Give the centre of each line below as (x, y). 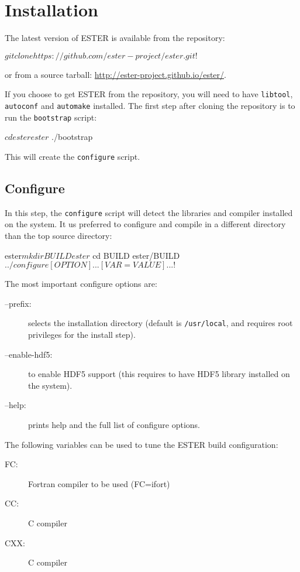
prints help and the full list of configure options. (114, 424)
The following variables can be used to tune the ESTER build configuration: (142, 444)
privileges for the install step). (82, 335)
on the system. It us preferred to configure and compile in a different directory (145, 224)
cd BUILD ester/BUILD (136, 255)
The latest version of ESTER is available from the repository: (115, 38)
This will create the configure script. (73, 156)
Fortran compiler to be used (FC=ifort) (99, 483)
